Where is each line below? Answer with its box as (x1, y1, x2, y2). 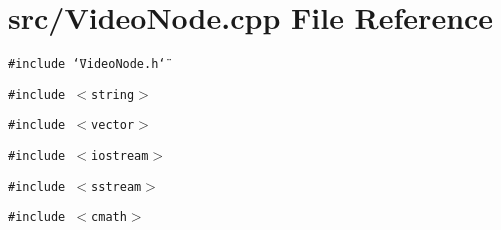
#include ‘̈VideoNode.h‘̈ (8, 57, 166, 72)
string (91, 87, 135, 102)
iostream (91, 149, 149, 164)
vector (91, 118, 135, 133)
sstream (91, 179, 142, 194)
